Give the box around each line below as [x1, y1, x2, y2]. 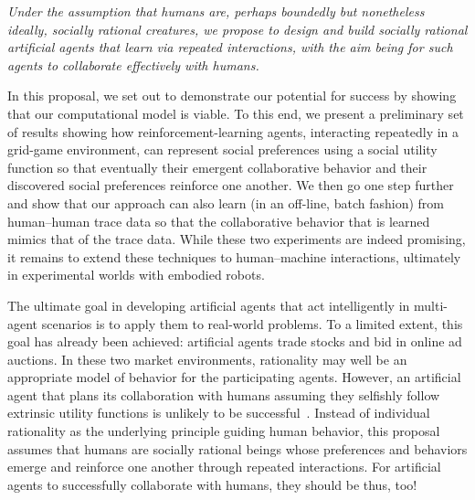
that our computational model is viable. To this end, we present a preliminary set [7, 103, 464, 122]
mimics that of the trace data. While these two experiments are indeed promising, [7, 229, 466, 249]
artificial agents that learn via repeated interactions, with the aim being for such [7, 37, 453, 57]
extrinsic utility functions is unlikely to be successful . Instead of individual [7, 403, 430, 422]
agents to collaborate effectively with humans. [7, 55, 259, 74]
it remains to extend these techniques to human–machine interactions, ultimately [7, 247, 461, 266]
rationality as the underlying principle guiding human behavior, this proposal [7, 421, 440, 441]
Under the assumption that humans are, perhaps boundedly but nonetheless [7, 2, 425, 20]
